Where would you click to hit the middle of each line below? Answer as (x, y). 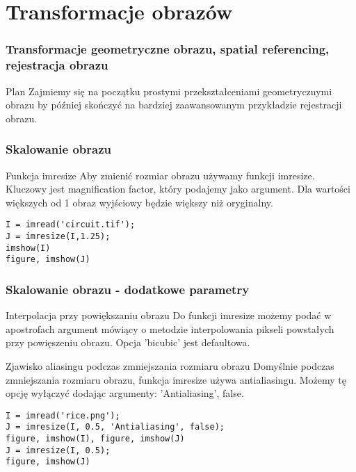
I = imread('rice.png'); (63, 415)
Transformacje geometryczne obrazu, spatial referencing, (168, 49)
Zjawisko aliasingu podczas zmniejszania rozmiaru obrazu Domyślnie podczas (170, 365)
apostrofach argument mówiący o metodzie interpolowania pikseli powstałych (170, 328)
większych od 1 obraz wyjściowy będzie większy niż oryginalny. (139, 202)
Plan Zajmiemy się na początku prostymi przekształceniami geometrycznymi (169, 91)
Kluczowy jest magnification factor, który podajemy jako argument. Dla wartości (178, 189)
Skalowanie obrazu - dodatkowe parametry (128, 289)
